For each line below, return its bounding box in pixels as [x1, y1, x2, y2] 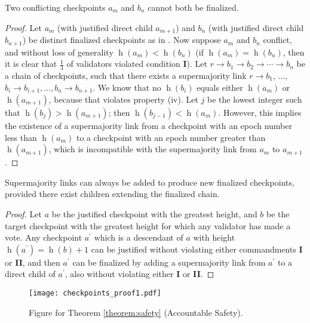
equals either [197, 81, 243, 93]
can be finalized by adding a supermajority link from [72, 256, 266, 268]
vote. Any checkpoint [5, 231, 82, 244]
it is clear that [5, 57, 57, 70]
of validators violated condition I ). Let [66, 57, 207, 70]
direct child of [5, 267, 56, 280]
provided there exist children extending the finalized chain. [5, 187, 220, 200]
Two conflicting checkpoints [5, 1, 106, 13]
